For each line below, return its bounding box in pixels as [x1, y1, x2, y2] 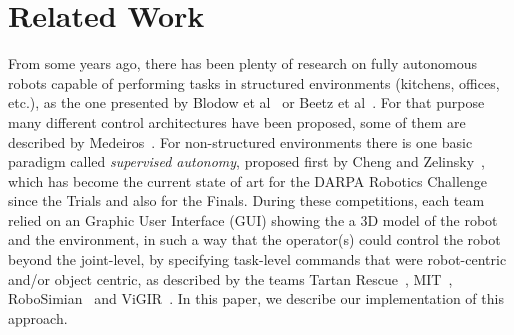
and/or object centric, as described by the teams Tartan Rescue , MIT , [8, 268, 453, 289]
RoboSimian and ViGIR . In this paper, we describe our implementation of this [8, 288, 504, 309]
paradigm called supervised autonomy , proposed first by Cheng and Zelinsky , [8, 151, 485, 172]
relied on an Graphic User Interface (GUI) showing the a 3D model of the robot [8, 209, 498, 230]
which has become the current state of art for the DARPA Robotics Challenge [8, 170, 488, 191]
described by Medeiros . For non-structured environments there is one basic [8, 131, 473, 152]
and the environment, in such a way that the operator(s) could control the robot [8, 229, 501, 250]
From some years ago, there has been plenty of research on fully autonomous [8, 53, 477, 74]
